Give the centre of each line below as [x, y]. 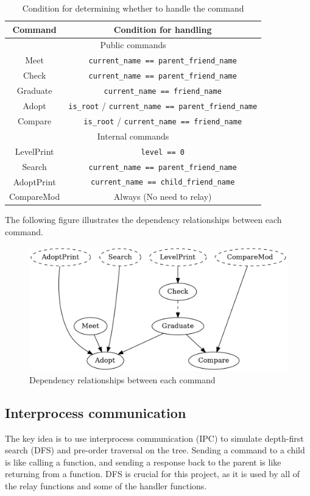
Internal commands [133, 136]
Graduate [34, 90]
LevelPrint [34, 151]
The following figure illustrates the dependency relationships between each [143, 220]
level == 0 [163, 152]
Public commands [133, 45]
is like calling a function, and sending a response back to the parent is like [143, 462]
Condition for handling [163, 29]
